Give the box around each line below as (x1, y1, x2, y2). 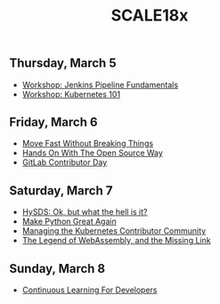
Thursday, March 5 (9, 55, 117, 71)
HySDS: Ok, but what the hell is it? (21, 207, 148, 218)
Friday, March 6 (9, 115, 98, 129)
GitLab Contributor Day (21, 157, 108, 168)
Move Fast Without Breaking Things (21, 138, 154, 149)
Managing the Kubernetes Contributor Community (21, 226, 207, 236)
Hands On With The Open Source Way (21, 148, 163, 159)
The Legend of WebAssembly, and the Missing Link (21, 235, 211, 246)
